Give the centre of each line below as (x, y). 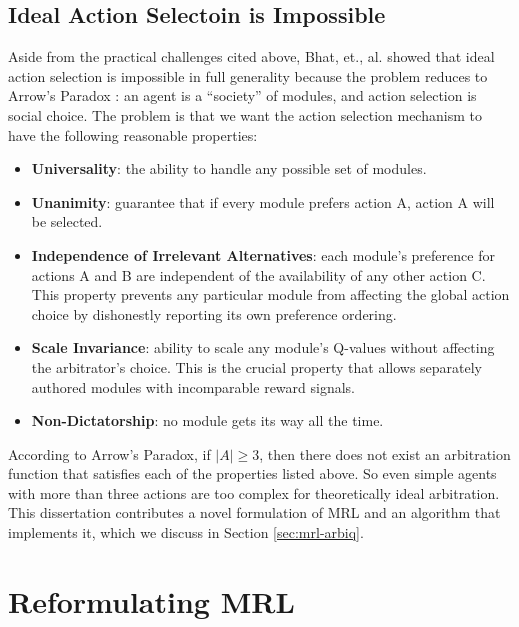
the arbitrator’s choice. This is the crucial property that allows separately (257, 366)
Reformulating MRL (151, 600)
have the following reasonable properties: (133, 134)
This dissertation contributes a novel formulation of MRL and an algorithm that (254, 512)
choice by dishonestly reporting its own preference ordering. (214, 313)
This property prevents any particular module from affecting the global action (270, 294)
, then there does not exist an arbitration (385, 453)
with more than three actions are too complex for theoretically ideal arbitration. (254, 492)
